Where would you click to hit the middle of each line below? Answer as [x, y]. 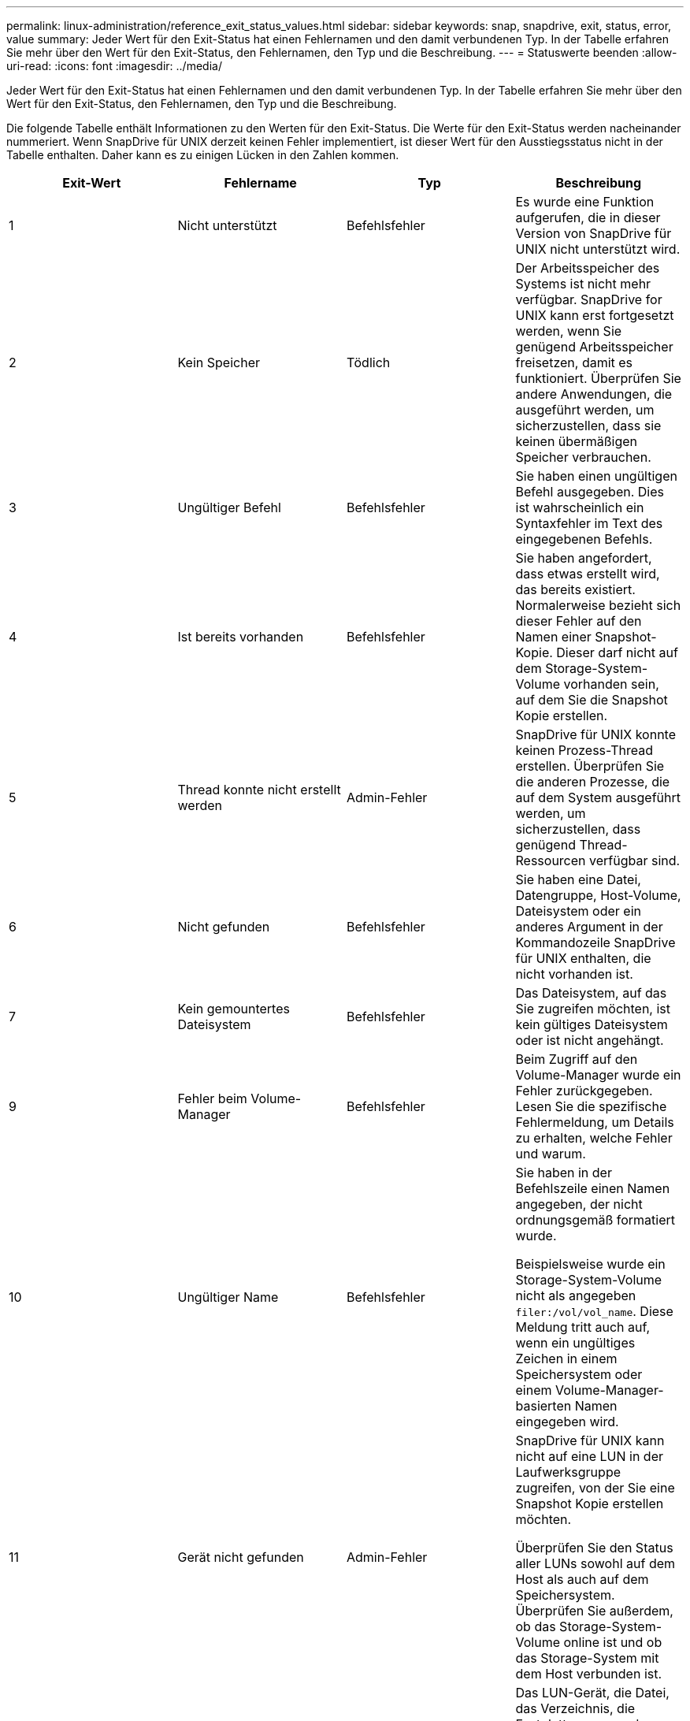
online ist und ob [613, 1642]
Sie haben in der [564, 1173]
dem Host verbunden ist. [589, 1674]
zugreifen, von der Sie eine [595, 1488]
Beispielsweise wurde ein [590, 1264]
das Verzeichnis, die [575, 1708]
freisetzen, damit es [574, 362]
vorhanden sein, [611, 684]
